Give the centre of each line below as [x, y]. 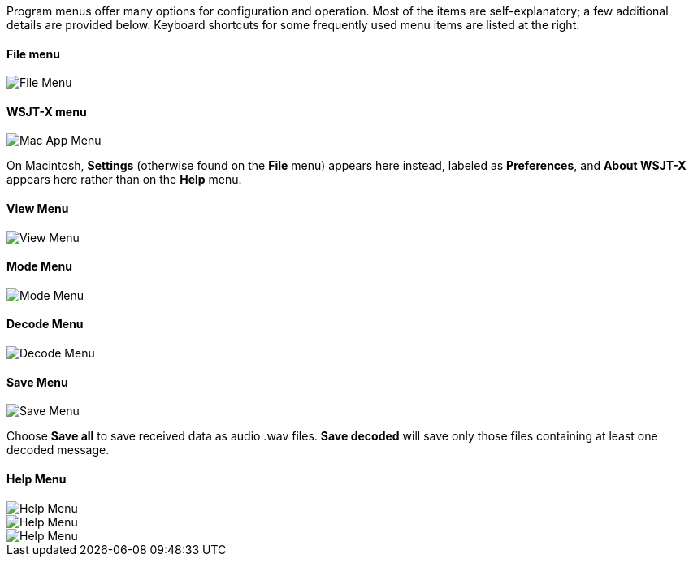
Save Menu [37, 382]
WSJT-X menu [47, 111]
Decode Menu [45, 324]
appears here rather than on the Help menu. [124, 180]
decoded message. [58, 450]
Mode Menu [39, 266]
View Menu [38, 209]
